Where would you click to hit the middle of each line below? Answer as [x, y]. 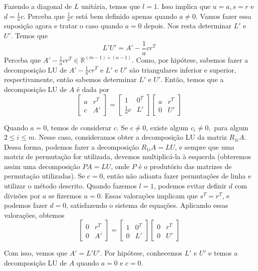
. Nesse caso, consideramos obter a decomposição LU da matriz [131, 137]
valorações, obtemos [34, 215]
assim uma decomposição [42, 166]
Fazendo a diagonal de [38, 6]
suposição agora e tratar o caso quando [64, 26]
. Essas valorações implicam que [149, 195]
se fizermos [65, 195]
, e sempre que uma [205, 146]
